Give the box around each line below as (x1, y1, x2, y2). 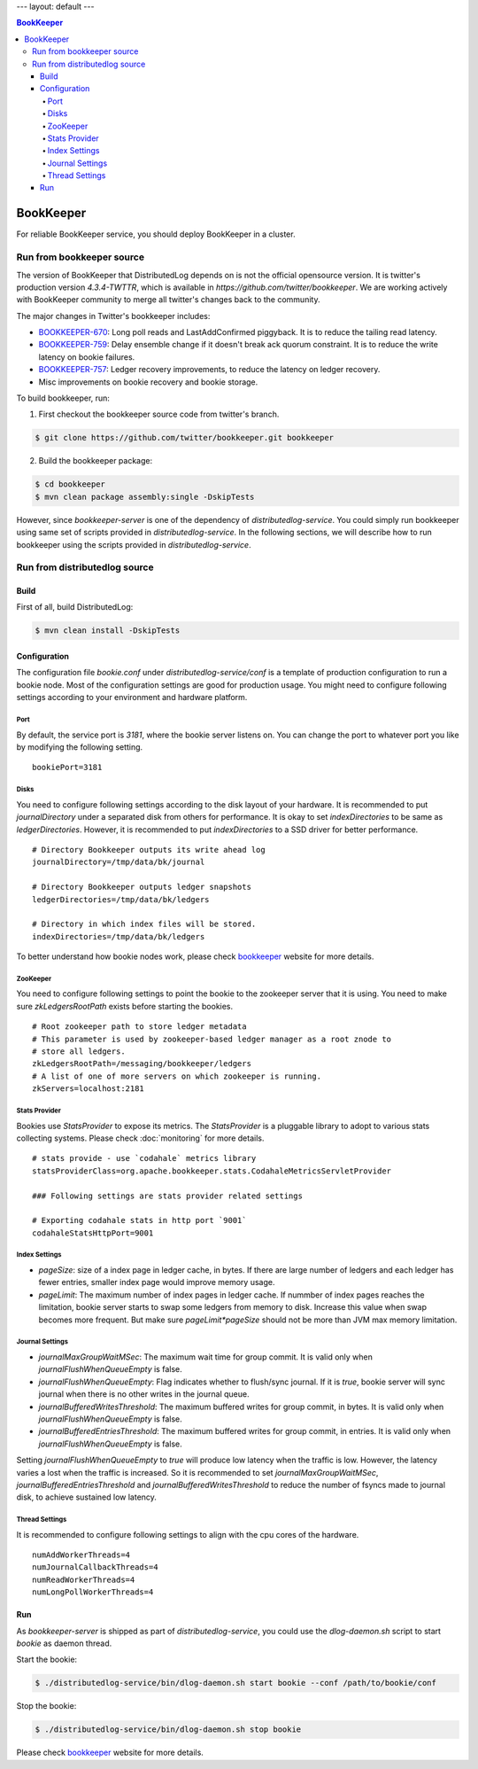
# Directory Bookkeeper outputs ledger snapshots (32, 882, 252, 892)
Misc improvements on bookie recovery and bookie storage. (38, 377, 258, 387)
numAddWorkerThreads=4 (32, 1550, 131, 1560)
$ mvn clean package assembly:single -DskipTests (35, 492, 255, 502)
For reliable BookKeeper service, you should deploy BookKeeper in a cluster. (16, 229, 296, 239)
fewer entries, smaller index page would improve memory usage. (38, 1277, 275, 1288)
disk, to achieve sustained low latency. (16, 1492, 157, 1502)
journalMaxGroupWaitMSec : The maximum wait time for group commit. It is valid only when (38, 1352, 374, 1362)
